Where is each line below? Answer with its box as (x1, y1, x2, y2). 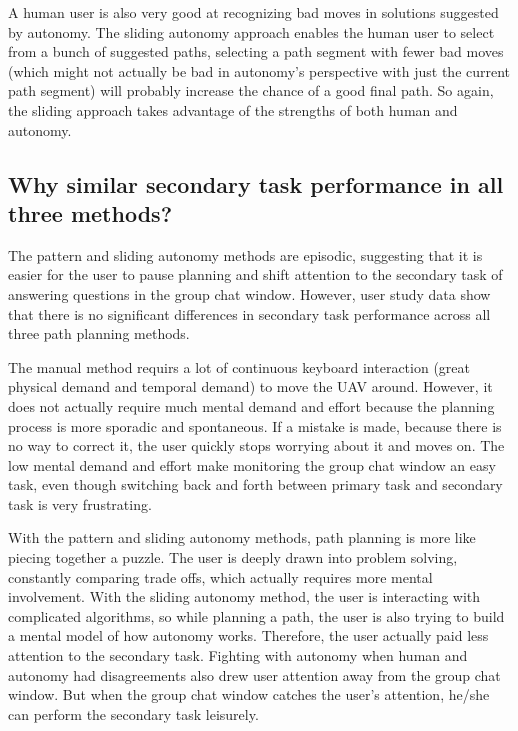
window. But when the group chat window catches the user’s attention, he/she (8, 684, 490, 705)
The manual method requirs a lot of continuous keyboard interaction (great (8, 356, 470, 377)
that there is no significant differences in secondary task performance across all (8, 303, 491, 324)
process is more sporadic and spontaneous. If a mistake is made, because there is (8, 415, 502, 436)
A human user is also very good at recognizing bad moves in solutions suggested (8, 2, 499, 22)
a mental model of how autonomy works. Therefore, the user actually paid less (8, 625, 489, 646)
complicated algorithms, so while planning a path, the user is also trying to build (8, 605, 505, 626)
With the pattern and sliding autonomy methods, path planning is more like (8, 527, 476, 548)
